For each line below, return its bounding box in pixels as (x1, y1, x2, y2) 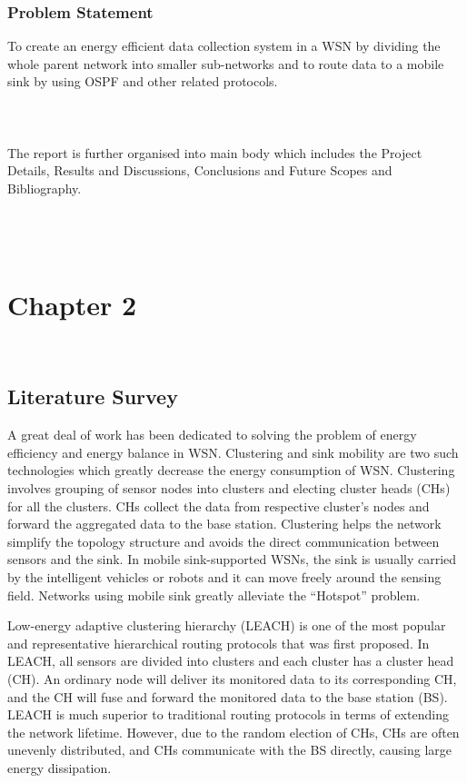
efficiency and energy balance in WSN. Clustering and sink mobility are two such (7, 442, 459, 461)
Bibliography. (7, 178, 82, 197)
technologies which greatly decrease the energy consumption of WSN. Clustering (7, 461, 455, 480)
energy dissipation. (7, 758, 112, 777)
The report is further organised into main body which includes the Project (7, 143, 422, 162)
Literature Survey (7, 382, 178, 411)
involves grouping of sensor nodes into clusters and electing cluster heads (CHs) (7, 479, 451, 498)
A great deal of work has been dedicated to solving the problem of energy (7, 425, 417, 444)
